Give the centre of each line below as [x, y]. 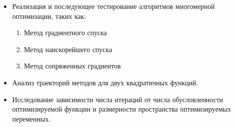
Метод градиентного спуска [66, 32]
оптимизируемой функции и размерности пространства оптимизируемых [121, 109]
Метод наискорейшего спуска [68, 49]
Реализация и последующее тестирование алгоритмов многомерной [114, 6]
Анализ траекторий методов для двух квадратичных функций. [105, 82]
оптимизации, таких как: [49, 16]
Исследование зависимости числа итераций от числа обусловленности [117, 99]
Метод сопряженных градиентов [72, 66]
